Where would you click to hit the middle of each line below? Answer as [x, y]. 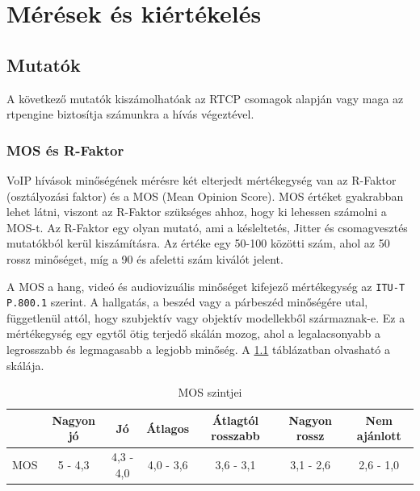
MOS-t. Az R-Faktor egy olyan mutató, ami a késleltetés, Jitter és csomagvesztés [207, 227]
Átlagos [168, 428]
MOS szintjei [210, 392]
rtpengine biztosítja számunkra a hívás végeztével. [130, 114]
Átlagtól [235, 420]
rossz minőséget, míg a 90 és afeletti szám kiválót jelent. [145, 258]
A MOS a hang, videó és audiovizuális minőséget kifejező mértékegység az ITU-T [206, 286]
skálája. [25, 365]
